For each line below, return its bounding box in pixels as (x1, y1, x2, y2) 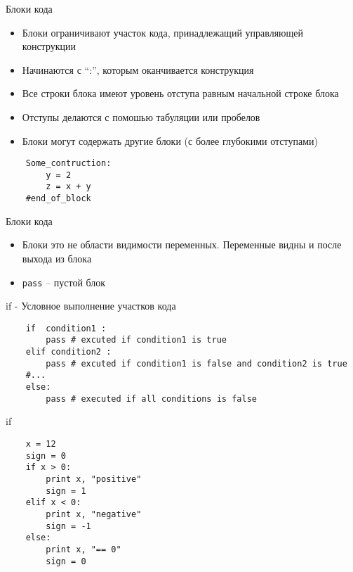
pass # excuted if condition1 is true (46, 335, 227, 345)
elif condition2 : (25, 347, 112, 357)
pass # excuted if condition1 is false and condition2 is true (46, 358, 347, 369)
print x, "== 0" (46, 544, 121, 554)
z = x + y (46, 182, 91, 192)
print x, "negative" (46, 509, 142, 519)
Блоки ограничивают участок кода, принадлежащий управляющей (22, 25, 304, 39)
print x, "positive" (46, 474, 142, 484)
